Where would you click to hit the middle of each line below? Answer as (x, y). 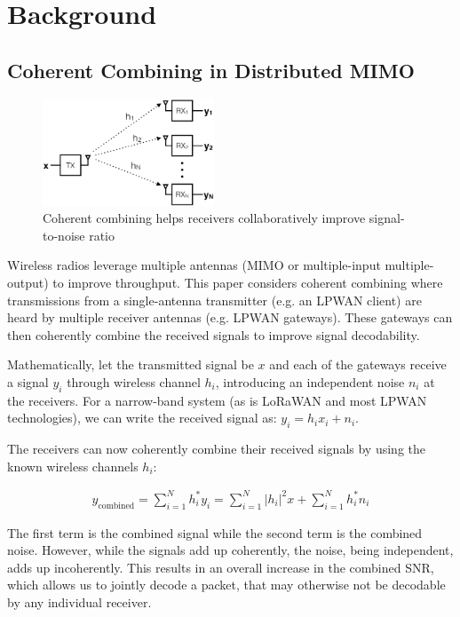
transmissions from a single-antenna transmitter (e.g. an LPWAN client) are (214, 300)
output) (28, 282)
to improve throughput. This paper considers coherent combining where (248, 282)
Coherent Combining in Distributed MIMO (211, 70)
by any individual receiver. (79, 602)
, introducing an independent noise (310, 381)
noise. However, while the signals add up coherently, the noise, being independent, (230, 550)
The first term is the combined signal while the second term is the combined (215, 532)
